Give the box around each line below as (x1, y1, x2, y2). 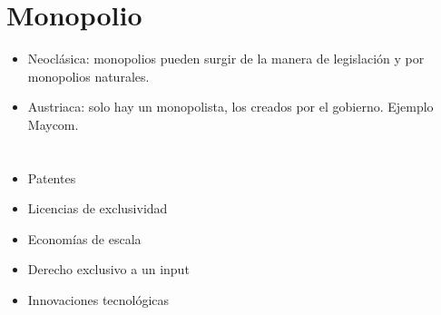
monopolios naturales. (27, 66, 150, 85)
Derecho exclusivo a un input (27, 260, 190, 279)
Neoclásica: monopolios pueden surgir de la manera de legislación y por (27, 49, 425, 68)
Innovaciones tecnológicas (27, 290, 170, 310)
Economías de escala (27, 229, 142, 248)
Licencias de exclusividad (27, 199, 168, 218)
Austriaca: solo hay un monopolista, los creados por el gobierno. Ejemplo (27, 97, 434, 116)
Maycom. (27, 114, 79, 133)
